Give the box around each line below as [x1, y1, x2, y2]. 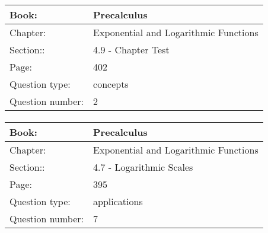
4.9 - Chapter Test [93, 42, 170, 56]
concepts [93, 76, 129, 91]
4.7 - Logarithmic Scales [93, 160, 193, 174]
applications [93, 194, 143, 209]
